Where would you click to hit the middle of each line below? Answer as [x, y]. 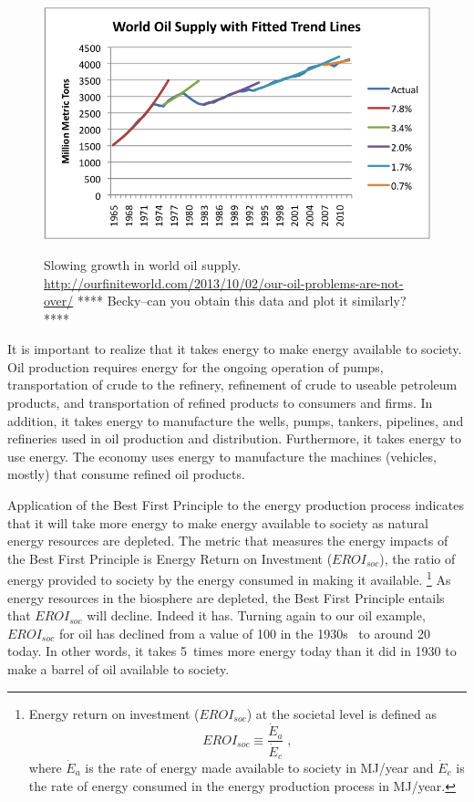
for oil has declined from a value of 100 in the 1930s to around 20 [244, 633]
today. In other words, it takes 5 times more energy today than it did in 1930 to [232, 651]
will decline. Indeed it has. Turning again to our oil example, [256, 615]
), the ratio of [417, 558]
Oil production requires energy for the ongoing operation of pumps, [196, 366]
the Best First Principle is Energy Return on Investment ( [170, 558]
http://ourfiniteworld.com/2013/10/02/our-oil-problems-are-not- [224, 282]
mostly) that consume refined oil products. [126, 474]
